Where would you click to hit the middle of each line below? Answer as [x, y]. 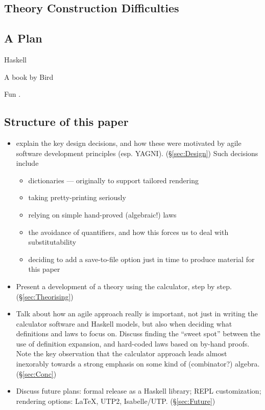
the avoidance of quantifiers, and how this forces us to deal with [128, 232]
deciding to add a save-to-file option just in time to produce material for [141, 259]
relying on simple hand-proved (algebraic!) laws [102, 214]
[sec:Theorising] [47, 296]
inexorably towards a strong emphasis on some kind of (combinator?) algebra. [138, 364]
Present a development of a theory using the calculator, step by [115, 286]
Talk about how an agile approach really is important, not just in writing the [137, 314]
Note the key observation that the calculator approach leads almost [122, 353]
